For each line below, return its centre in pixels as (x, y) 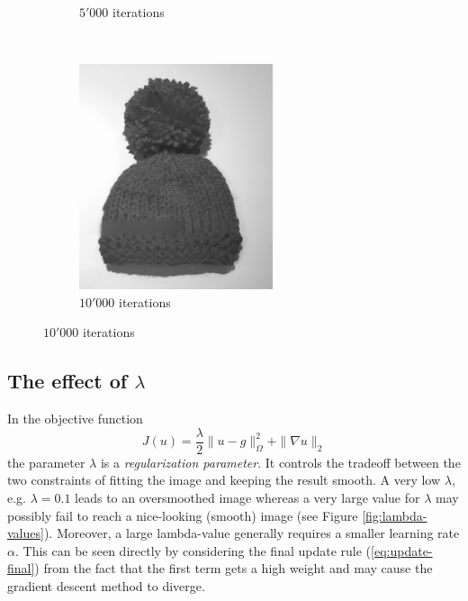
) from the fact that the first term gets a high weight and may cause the (234, 568)
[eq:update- (402, 550)
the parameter (46, 462)
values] (26, 533)
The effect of (67, 381)
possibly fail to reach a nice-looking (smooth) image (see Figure (183, 515)
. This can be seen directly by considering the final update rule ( (193, 550)
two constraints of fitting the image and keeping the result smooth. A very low (224, 480)
